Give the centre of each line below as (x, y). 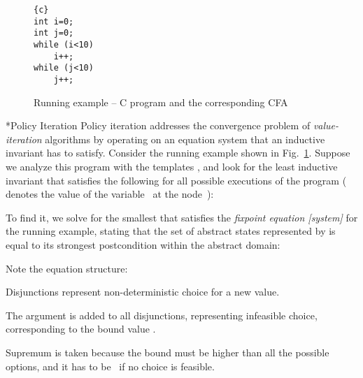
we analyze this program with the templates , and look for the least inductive (172, 166)
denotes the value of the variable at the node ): (110, 194)
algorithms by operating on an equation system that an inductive (185, 139)
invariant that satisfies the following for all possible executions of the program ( (176, 180)
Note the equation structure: (67, 268)
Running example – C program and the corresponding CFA (161, 102)
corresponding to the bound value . (81, 329)
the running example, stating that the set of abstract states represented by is (171, 231)
